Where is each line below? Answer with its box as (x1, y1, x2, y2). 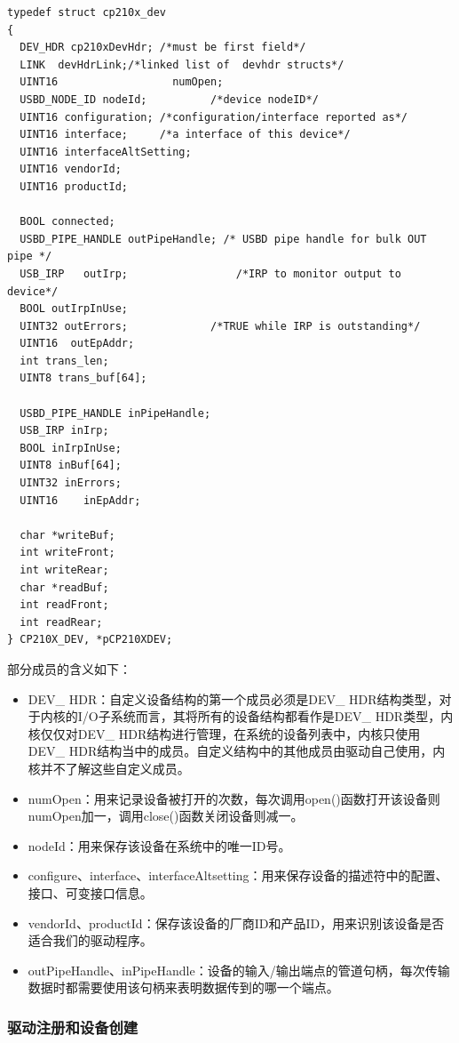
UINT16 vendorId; (20, 163, 122, 176)
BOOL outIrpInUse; (20, 302, 129, 316)
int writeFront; (20, 546, 115, 559)
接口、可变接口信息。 (28, 883, 153, 902)
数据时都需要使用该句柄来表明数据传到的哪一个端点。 (28, 978, 339, 997)
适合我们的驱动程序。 (28, 931, 153, 950)
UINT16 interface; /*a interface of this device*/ (20, 128, 351, 141)
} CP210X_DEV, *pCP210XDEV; (7, 633, 173, 646)
